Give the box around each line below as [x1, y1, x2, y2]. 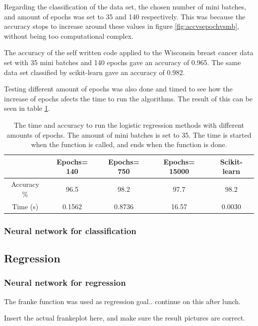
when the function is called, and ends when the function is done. [31, 139, 227, 150]
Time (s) [12, 201, 39, 211]
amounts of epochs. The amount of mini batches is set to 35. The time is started [6, 129, 252, 140]
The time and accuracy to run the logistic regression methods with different [13, 119, 245, 130]
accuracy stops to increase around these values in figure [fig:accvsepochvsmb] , [4, 21, 239, 31]
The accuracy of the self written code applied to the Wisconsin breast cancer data [4, 47, 254, 58]
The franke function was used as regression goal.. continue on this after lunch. [4, 296, 241, 306]
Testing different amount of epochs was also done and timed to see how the [4, 83, 233, 94]
